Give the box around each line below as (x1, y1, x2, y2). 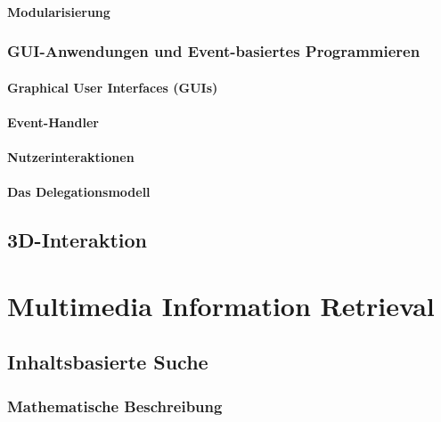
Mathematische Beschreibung (7, 394, 223, 417)
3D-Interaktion (7, 226, 148, 254)
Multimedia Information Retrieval (7, 287, 435, 323)
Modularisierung (7, 2, 110, 20)
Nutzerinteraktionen (7, 148, 135, 166)
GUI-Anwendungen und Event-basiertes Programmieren (7, 40, 421, 62)
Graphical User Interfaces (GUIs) (7, 77, 218, 96)
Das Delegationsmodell (7, 183, 151, 201)
